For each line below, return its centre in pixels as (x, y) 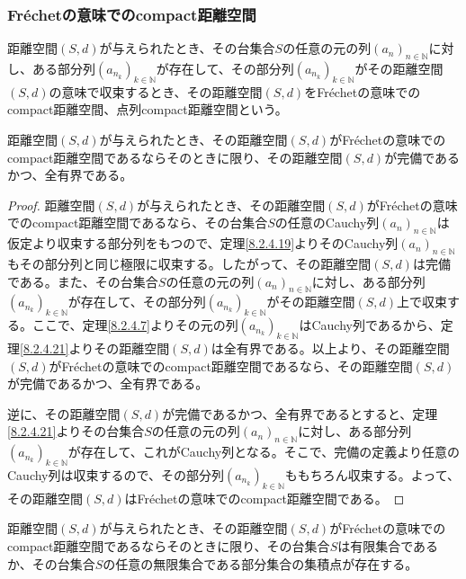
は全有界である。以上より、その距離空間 (330, 347)
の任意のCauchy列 (327, 223)
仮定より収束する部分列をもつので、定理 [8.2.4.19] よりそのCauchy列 (203, 243)
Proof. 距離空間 (51, 205)
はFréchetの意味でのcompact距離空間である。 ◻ (264, 498)
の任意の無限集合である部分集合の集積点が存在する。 (260, 563)
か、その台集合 (51, 563)
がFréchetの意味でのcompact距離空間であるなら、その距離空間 (231, 365)
